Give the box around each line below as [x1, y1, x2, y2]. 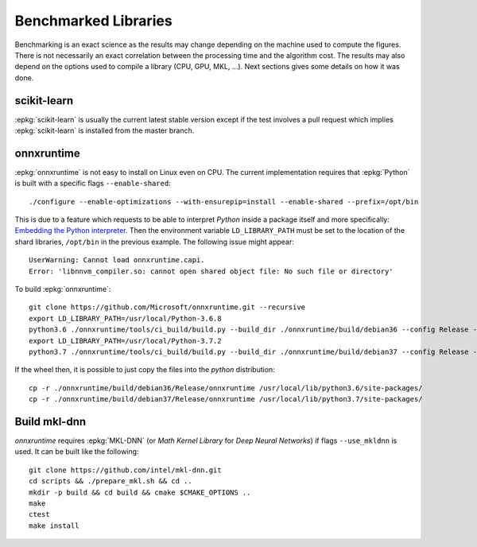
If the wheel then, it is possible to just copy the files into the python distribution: [14, 365, 276, 374]
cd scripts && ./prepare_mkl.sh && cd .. [29, 477, 192, 486]
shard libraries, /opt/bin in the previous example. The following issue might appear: [14, 237, 294, 246]
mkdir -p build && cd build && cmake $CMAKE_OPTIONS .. [29, 487, 251, 497]
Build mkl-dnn [14, 414, 87, 429]
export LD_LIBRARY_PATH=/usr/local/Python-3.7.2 [29, 336, 222, 345]
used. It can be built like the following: [14, 447, 139, 456]
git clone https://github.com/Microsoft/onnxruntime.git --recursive [29, 303, 306, 312]
